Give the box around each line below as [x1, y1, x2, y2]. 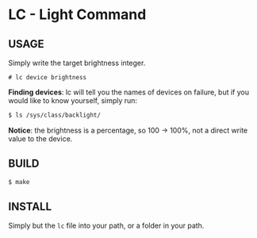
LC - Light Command [8, 6, 147, 24]
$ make [8, 178, 30, 186]
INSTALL [8, 200, 52, 213]
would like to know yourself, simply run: [8, 96, 137, 105]
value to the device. [8, 133, 73, 144]
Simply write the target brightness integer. [8, 58, 146, 67]
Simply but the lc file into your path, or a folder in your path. [8, 221, 205, 231]
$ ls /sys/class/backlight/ [8, 111, 102, 119]
